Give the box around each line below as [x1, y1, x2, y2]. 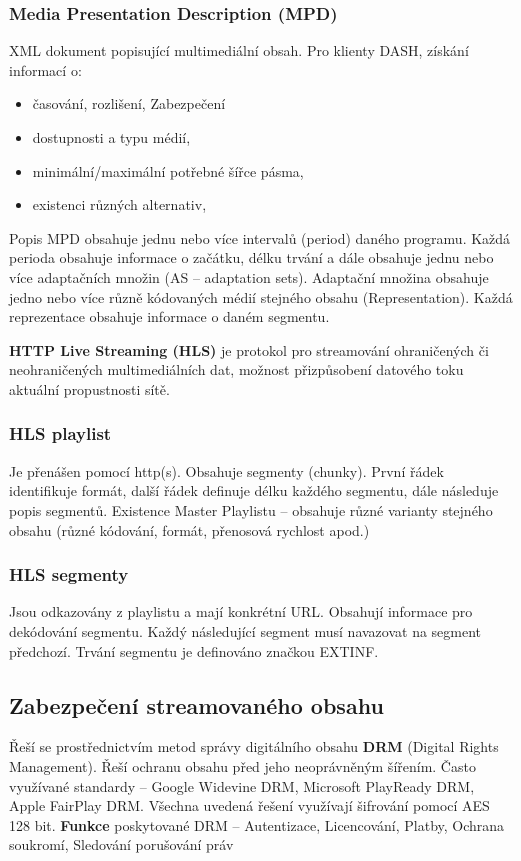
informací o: [9, 59, 82, 80]
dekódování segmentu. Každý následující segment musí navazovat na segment [9, 620, 482, 641]
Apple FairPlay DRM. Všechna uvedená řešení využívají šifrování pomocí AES [9, 795, 490, 816]
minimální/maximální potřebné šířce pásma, [32, 160, 304, 181]
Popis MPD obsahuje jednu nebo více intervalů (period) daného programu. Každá [9, 227, 511, 248]
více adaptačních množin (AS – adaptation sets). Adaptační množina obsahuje [9, 266, 489, 287]
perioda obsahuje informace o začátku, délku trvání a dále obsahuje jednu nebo [9, 247, 494, 268]
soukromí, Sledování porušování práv [9, 834, 234, 855]
